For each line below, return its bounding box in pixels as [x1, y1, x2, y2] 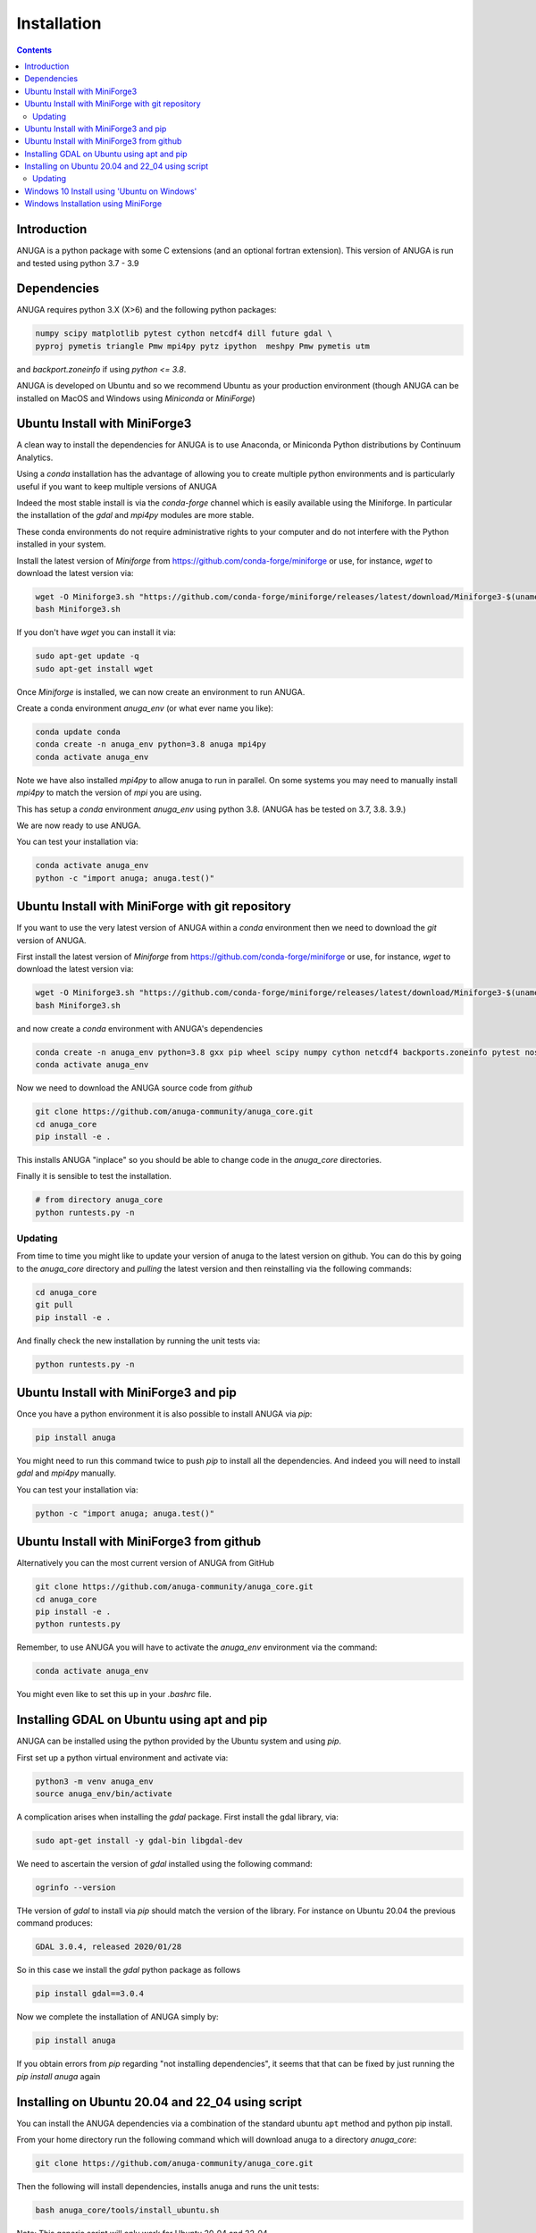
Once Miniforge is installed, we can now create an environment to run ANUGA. [16, 686, 306, 697]
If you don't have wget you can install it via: [16, 627, 176, 638]
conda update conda [35, 727, 121, 737]
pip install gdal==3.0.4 [35, 1988, 145, 1999]
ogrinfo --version [35, 1883, 116, 1893]
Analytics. [16, 452, 54, 463]
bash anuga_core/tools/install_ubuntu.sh [35, 2204, 220, 2215]
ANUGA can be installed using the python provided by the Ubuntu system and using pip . [16, 1735, 342, 1746]
